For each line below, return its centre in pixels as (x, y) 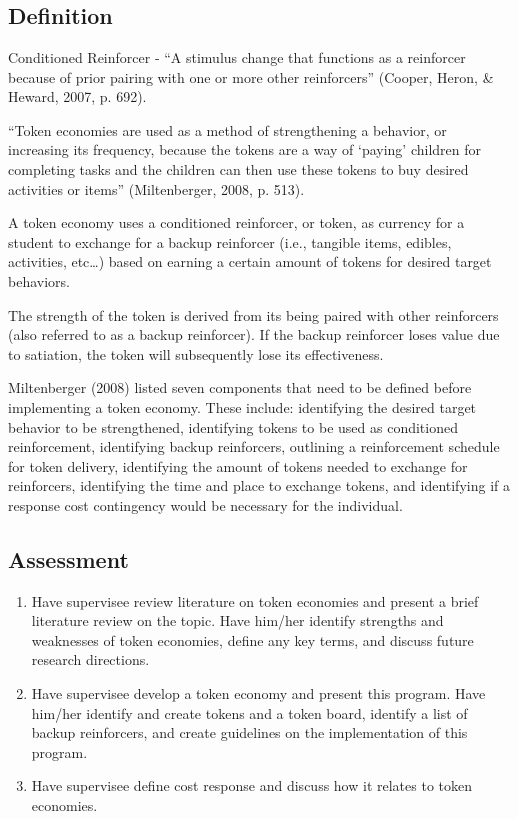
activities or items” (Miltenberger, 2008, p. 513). (156, 188)
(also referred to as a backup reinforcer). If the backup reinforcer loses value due (254, 334)
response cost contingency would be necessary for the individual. (205, 504)
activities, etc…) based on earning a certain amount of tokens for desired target (250, 261)
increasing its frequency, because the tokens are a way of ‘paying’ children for (245, 149)
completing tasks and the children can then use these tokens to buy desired (238, 168)
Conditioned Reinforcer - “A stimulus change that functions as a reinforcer (237, 57)
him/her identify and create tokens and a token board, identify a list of (249, 712)
